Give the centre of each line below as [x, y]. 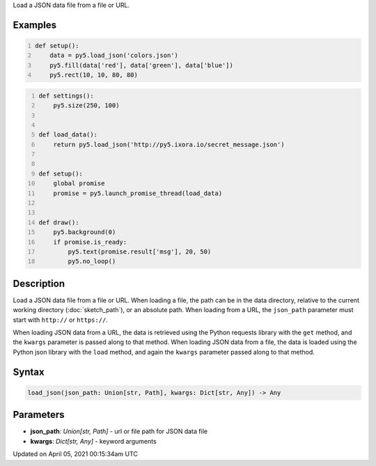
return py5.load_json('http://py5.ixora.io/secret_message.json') [169, 144]
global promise [79, 184]
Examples [35, 25]
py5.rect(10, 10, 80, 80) [94, 75]
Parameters [39, 415]
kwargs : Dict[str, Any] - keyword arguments [93, 441]
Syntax [29, 372]
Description [39, 283]
